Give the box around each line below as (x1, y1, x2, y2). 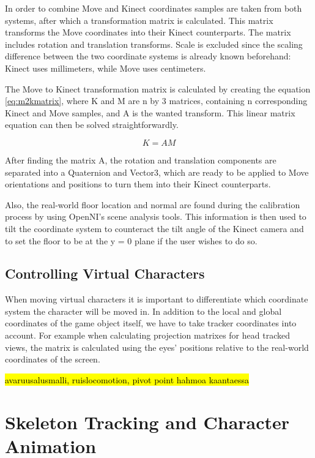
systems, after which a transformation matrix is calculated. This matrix (5, 13, 273, 26)
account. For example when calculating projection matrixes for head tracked (5, 329, 290, 342)
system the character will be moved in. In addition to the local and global (5, 304, 282, 317)
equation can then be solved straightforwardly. (5, 118, 179, 131)
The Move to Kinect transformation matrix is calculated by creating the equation (5, 82, 311, 95)
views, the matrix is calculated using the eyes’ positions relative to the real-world (5, 340, 309, 353)
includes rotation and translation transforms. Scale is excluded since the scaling (5, 37, 303, 50)
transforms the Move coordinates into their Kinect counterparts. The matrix (5, 26, 291, 39)
